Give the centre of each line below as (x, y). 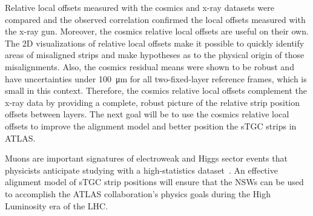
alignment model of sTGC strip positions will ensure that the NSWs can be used (154, 182)
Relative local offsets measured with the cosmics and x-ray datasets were (140, 7)
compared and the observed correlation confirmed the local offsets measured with (155, 19)
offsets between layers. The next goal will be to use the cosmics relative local (147, 114)
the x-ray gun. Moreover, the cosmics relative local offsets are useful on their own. (157, 31)
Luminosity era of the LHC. (57, 205)
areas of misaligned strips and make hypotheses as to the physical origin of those (155, 55)
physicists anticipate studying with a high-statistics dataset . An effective (141, 170)
